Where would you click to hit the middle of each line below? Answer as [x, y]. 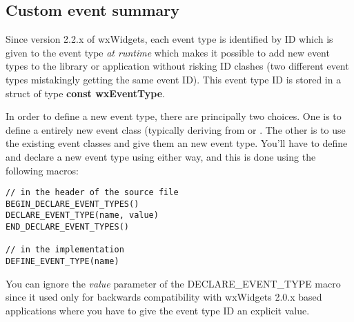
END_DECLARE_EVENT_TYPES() [67, 227]
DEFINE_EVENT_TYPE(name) [62, 262]
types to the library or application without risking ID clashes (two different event [177, 66]
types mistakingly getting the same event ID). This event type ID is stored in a [174, 79]
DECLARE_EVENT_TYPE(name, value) [82, 215]
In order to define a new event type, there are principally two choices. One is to [174, 116]
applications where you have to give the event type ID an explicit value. [158, 310]
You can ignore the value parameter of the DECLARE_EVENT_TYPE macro [173, 283]
